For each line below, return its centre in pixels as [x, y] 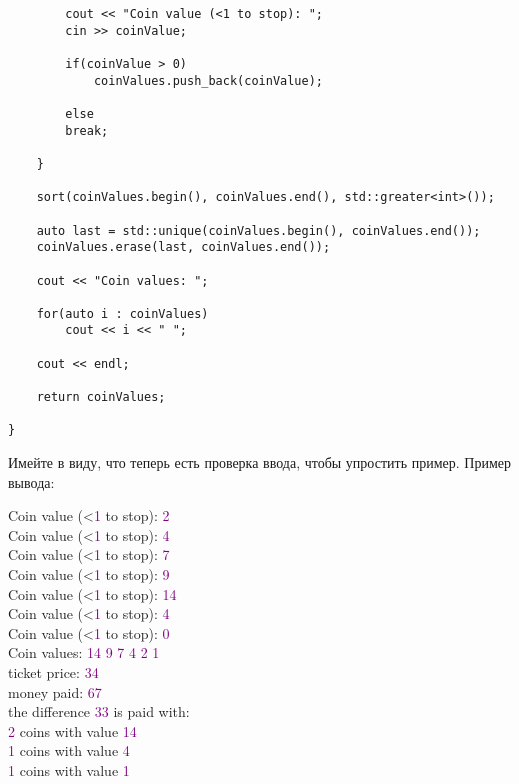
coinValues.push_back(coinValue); [208, 80]
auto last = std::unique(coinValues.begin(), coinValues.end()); [258, 230]
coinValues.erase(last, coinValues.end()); [183, 247]
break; [87, 130]
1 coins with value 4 [69, 750]
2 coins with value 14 [72, 730]
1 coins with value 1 [69, 769]
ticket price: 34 [53, 672]
